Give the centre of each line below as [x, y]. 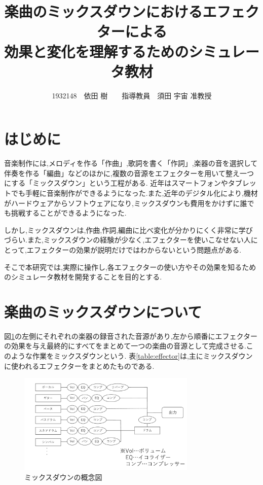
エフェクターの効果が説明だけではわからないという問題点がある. [134, 249]
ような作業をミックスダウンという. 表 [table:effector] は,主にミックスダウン [132, 356]
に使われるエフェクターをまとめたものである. [79, 366]
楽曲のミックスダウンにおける [103, 11]
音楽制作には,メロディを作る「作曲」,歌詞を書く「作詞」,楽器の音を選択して [131, 163]
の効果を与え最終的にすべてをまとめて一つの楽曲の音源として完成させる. [125, 346]
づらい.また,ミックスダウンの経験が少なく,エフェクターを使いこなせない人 [127, 240]
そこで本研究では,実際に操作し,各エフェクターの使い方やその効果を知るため [130, 267]
